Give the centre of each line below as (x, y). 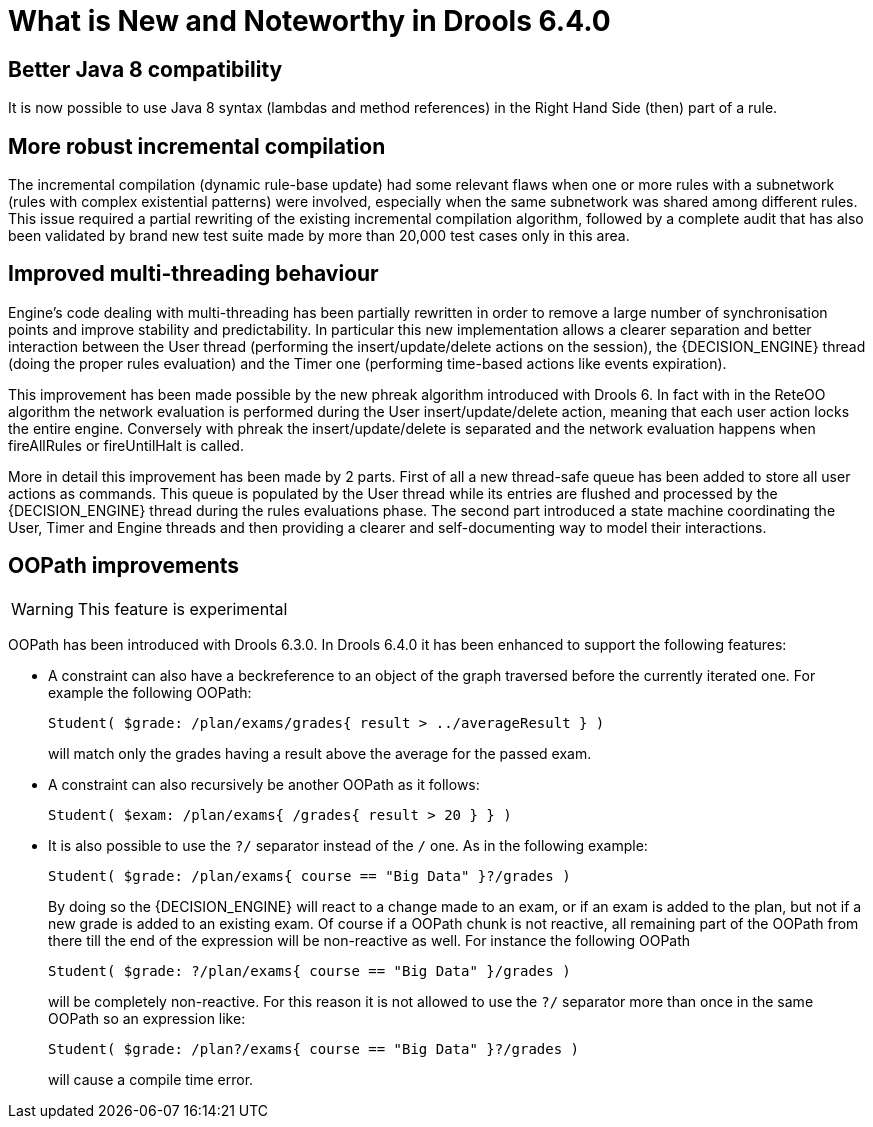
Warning (42, 608)
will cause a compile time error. (151, 1079)
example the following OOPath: (150, 692)
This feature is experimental (182, 608)
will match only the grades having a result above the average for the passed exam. (320, 753)
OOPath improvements (124, 566)
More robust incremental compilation (197, 146)
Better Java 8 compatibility (145, 69)
